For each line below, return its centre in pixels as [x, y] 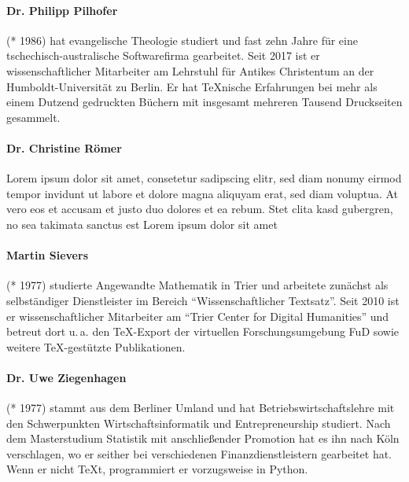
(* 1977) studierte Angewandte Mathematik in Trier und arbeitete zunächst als [197, 285]
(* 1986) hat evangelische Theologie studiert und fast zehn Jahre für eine [182, 40]
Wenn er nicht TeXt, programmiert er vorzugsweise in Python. [157, 469]
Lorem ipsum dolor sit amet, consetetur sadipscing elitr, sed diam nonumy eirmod [204, 178]
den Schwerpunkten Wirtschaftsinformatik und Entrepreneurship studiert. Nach [199, 423]
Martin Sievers [47, 255]
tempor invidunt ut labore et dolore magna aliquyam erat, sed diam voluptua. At [203, 193]
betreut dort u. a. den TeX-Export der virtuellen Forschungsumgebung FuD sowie [203, 331]
